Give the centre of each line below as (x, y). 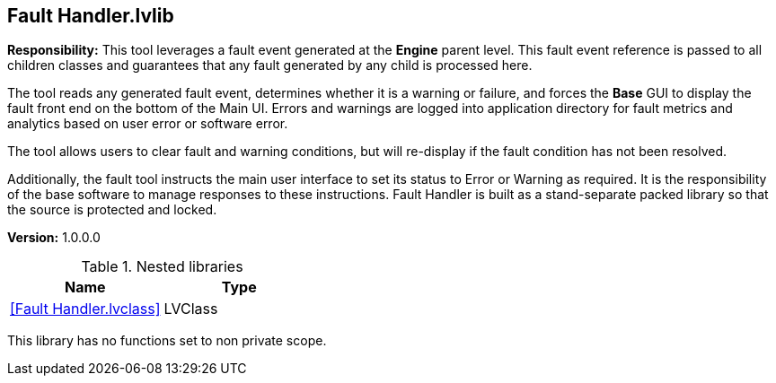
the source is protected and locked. (112, 210)
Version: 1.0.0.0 (54, 238)
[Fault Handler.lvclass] (85, 309)
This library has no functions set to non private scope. (167, 341)
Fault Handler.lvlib (91, 16)
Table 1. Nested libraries (162, 267)
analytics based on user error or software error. (148, 124)
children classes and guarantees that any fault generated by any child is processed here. (270, 65)
